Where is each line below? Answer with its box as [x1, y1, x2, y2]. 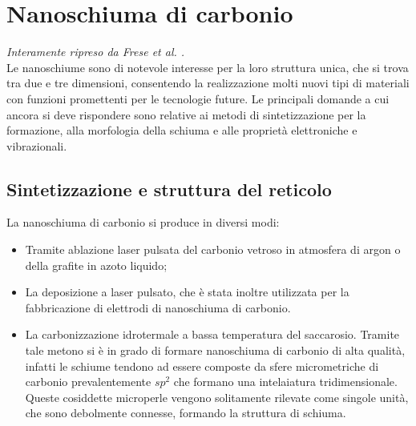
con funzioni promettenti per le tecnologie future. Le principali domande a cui [6, 90, 390, 106]
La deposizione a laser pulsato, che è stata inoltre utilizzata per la [25, 283, 349, 300]
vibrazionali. [6, 137, 67, 154]
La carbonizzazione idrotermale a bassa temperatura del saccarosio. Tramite [25, 326, 400, 343]
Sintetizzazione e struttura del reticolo [6, 176, 332, 201]
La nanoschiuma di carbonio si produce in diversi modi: [6, 214, 280, 231]
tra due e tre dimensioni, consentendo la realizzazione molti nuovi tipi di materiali [6, 74, 410, 91]
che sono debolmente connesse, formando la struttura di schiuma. [25, 404, 346, 421]
